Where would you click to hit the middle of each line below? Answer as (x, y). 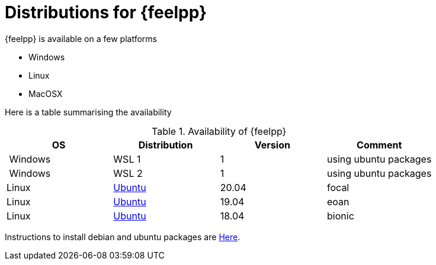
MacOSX (46, 93)
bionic (341, 216)
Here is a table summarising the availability (88, 112)
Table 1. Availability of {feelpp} (219, 131)
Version (272, 145)
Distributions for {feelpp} (106, 12)
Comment (379, 145)
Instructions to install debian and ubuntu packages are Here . (123, 237)
